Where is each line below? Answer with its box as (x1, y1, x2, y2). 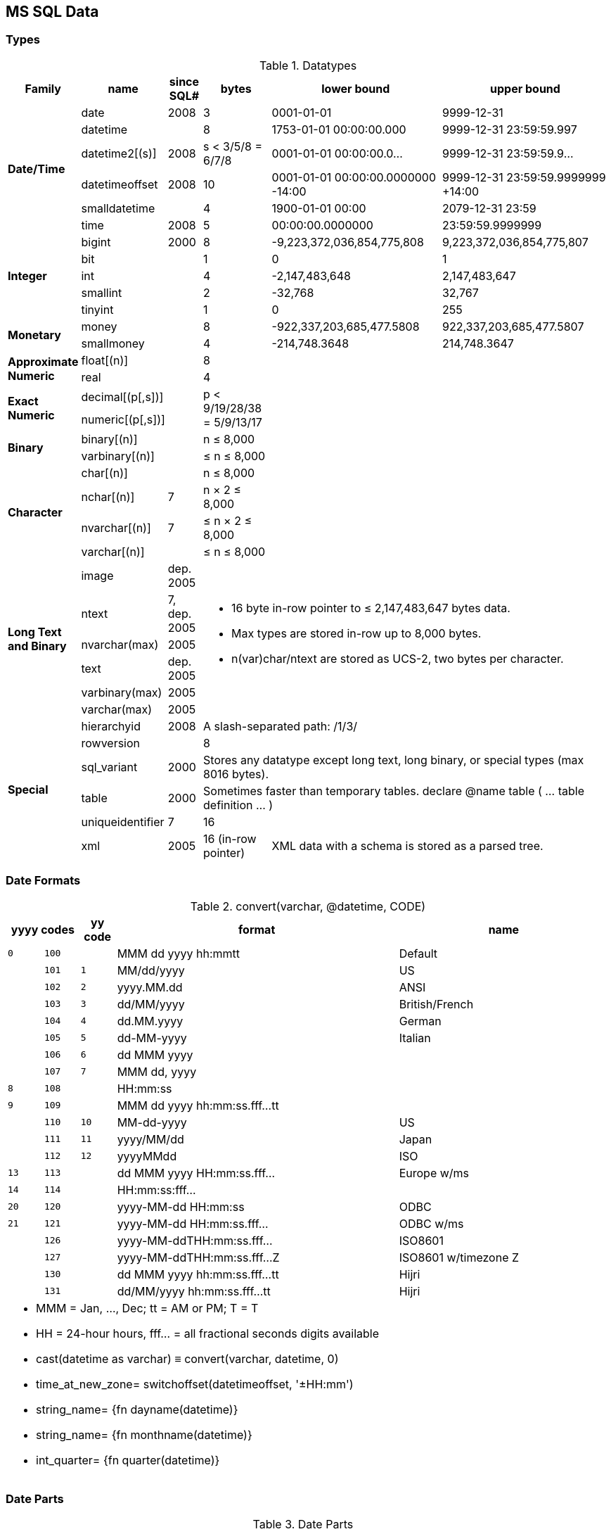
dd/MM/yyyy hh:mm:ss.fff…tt (117, 1283, 271, 1298)
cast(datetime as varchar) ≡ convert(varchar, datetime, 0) (36, 1351, 339, 1366)
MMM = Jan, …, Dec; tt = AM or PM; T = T (36, 1300, 259, 1315)
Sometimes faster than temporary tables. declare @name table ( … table (203, 783, 584, 798)
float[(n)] (81, 353, 129, 367)
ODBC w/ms (399, 1216, 464, 1231)
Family (25, 81, 61, 96)
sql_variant (81, 759, 138, 774)
